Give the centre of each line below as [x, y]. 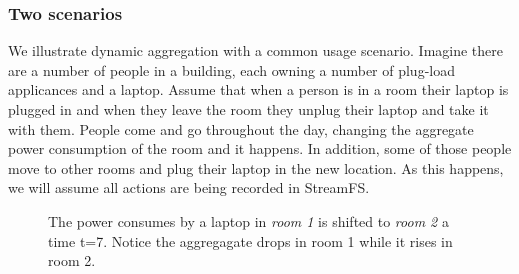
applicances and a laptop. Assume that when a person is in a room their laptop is [258, 89]
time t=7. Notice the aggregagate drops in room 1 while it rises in [250, 240]
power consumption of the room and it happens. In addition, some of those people [260, 148]
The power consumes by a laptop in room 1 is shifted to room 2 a [248, 220]
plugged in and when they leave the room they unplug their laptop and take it [248, 109]
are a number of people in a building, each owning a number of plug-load [231, 69]
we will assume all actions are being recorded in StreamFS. [189, 187]
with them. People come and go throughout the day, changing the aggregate [241, 128]
